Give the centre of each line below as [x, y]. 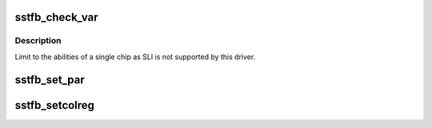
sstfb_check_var [57, 17]
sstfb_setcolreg [55, 105]
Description [38, 41]
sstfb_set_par [50, 80]
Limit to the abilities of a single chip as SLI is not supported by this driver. [135, 57]
